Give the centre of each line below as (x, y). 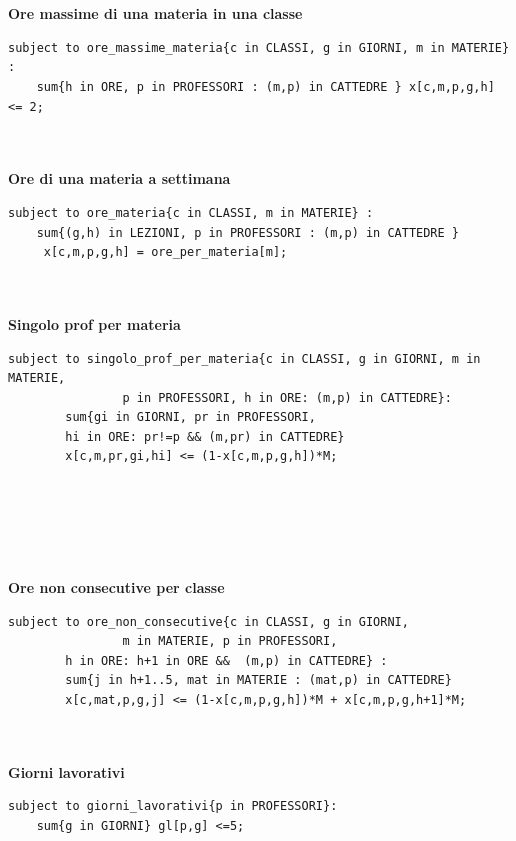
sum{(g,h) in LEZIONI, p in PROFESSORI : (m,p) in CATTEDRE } (248, 232)
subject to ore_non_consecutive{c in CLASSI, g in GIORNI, (208, 621)
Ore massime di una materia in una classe (155, 13)
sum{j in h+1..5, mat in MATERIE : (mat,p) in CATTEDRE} (258, 680)
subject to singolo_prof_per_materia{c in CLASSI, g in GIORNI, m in (244, 358)
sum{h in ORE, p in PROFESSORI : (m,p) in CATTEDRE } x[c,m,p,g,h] (265, 86)
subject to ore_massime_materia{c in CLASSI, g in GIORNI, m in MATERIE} (259, 47)
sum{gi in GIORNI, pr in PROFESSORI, (190, 417)
